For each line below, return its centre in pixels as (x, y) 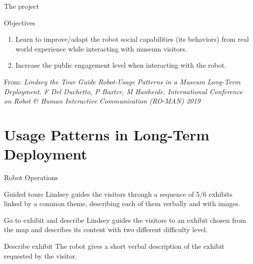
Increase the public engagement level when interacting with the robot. (121, 65)
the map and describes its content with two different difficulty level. (106, 229)
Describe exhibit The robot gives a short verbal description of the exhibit (114, 246)
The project (22, 6)
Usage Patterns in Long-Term (107, 134)
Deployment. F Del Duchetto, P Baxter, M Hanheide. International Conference (123, 91)
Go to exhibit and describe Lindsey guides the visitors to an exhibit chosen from (125, 220)
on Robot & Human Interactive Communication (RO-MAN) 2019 (102, 101)
